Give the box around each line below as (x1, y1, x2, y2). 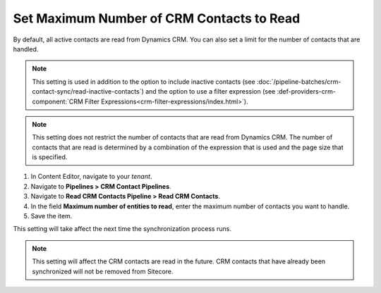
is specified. (32, 153, 68, 161)
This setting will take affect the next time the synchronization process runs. (13, 225, 232, 233)
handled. (13, 44, 39, 53)
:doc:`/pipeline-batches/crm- (256, 77, 341, 86)
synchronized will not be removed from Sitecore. (32, 267, 174, 275)
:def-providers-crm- (277, 87, 337, 96)
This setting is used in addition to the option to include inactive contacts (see (32, 77, 255, 86)
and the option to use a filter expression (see (145, 87, 276, 96)
